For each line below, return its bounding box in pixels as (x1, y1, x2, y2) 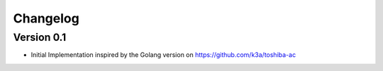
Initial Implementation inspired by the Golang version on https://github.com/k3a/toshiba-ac (30, 51, 296, 59)
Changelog (13, 11, 79, 26)
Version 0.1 (13, 31, 67, 44)
